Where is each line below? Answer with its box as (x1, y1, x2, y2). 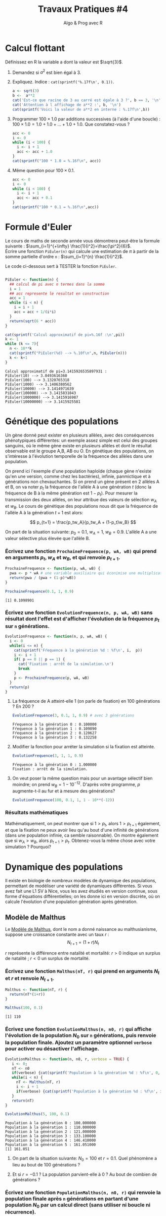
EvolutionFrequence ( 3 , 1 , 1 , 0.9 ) (12, 753, 83, 758)
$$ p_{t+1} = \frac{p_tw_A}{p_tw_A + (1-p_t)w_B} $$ (30, 519, 136, 525)
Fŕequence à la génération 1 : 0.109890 (12, 727, 97, 731)
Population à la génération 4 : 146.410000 (5, 1138, 96, 1143)
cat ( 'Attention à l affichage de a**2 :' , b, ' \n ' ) (12, 102, 121, 107)
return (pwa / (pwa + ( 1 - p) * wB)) (9, 575, 77, 580)
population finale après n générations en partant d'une (5, 1195, 139, 1202)
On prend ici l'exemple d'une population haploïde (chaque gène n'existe (5, 468, 152, 474)
